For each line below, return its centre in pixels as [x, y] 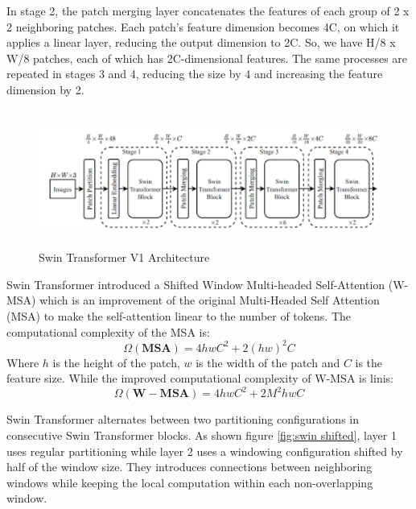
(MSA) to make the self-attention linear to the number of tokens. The [179, 316]
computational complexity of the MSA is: [108, 331]
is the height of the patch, [116, 362]
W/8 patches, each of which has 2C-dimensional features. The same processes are [207, 58]
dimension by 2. [45, 89]
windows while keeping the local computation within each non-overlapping [190, 482]
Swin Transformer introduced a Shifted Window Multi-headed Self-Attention [196, 284]
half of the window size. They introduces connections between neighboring [189, 467]
